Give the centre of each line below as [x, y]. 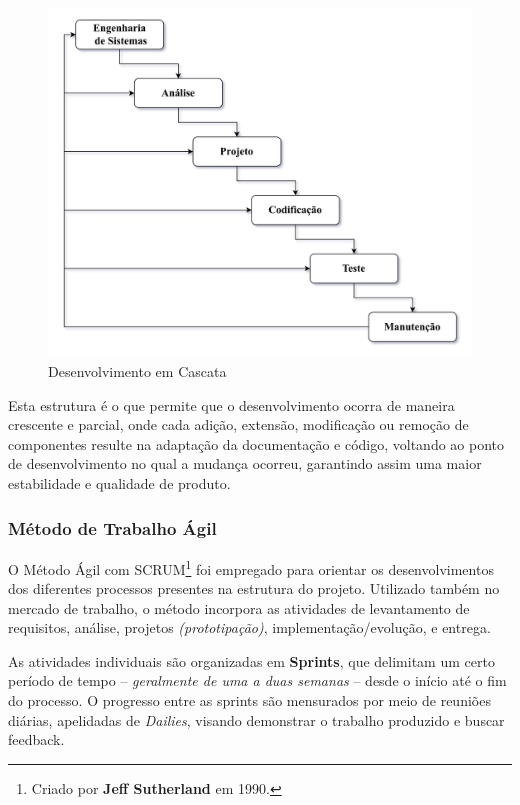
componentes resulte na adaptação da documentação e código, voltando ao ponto [256, 443]
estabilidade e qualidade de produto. [119, 483]
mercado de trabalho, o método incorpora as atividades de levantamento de [239, 607]
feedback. [36, 739]
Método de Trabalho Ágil [112, 527]
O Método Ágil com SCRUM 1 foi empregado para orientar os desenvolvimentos [251, 567]
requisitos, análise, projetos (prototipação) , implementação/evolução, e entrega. [249, 627]
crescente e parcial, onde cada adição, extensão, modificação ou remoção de [238, 424]
